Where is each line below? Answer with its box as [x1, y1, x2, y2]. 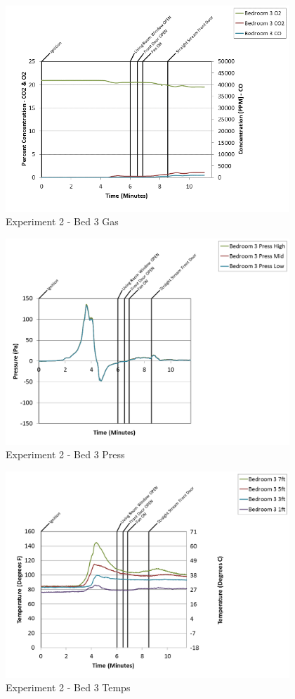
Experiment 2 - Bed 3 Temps [6, 680, 131, 695]
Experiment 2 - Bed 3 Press [6, 447, 125, 462]
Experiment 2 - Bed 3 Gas [6, 214, 119, 229]
